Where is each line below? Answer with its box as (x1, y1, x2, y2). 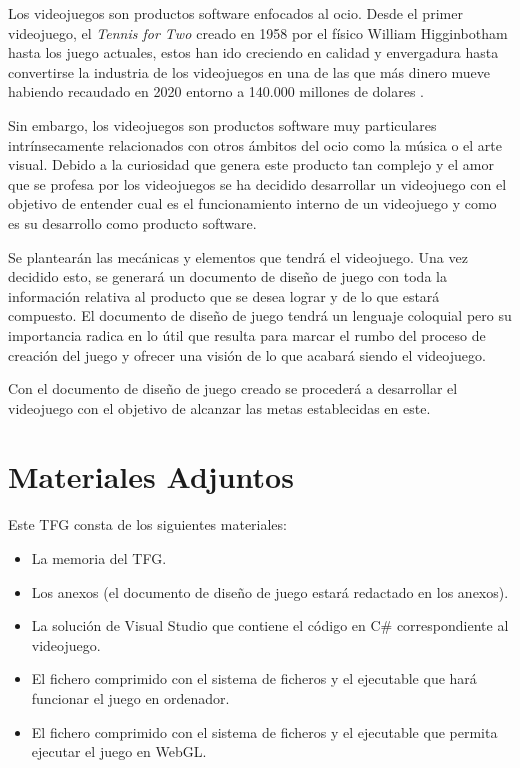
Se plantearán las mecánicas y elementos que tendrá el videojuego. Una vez (8, 246, 468, 267)
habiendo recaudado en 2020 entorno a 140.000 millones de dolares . (8, 81, 425, 102)
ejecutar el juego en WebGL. (31, 741, 207, 762)
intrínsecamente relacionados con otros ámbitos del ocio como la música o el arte (8, 134, 502, 155)
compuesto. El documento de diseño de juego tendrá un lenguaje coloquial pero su (8, 305, 512, 326)
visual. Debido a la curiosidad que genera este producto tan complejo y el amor (8, 154, 494, 175)
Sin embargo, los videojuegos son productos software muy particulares (8, 114, 437, 135)
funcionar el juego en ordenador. (31, 687, 230, 708)
